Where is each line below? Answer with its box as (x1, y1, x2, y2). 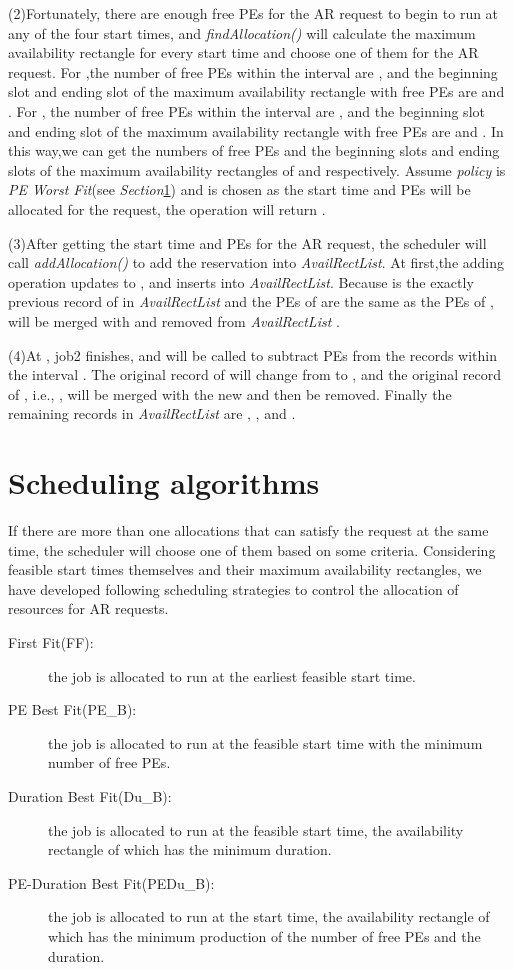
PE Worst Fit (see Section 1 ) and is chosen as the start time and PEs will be (8, 179, 471, 200)
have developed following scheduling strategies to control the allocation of (8, 578, 459, 599)
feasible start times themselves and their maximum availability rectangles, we (8, 559, 482, 580)
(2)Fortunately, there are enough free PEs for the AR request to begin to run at (8, 3, 499, 23)
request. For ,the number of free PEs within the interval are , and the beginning (8, 61, 498, 82)
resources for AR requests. (8, 598, 169, 619)
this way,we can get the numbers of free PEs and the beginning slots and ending (8, 140, 500, 161)
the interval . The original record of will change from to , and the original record (8, 364, 502, 385)
